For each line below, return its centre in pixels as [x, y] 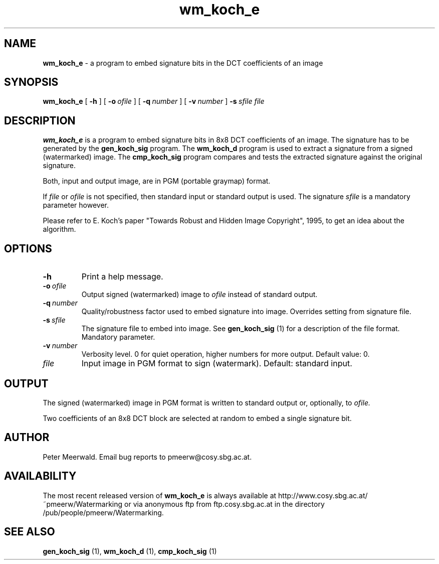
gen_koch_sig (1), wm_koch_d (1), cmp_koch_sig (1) [130, 551]
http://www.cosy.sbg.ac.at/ [323, 495]
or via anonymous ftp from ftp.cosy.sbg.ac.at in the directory [225, 504]
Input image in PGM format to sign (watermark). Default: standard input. [217, 364]
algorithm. [59, 229]
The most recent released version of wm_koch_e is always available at [160, 495]
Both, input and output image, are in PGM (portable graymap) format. [157, 181]
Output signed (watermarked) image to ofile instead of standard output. [199, 295]
